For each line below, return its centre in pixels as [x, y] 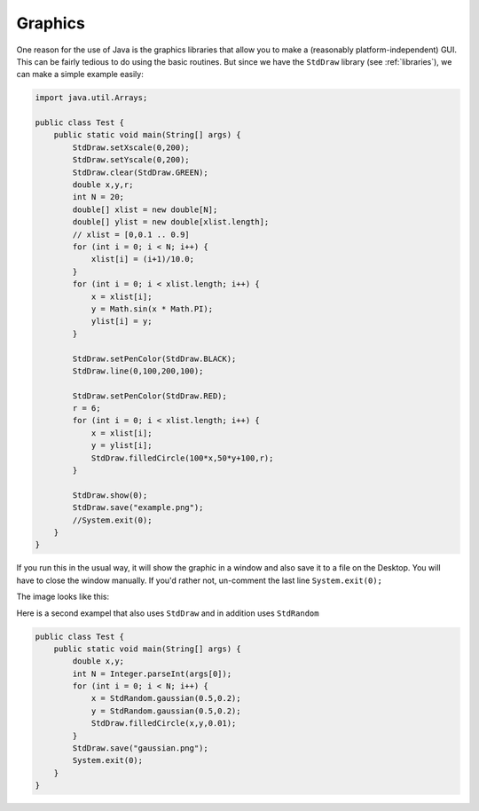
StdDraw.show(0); [110, 495]
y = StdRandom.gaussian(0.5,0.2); [166, 711]
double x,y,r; [103, 185]
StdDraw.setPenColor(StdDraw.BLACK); [154, 358]
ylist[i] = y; [122, 321]
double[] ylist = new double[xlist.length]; [171, 222]
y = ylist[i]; [122, 445]
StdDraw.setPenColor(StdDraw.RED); [150, 396]
